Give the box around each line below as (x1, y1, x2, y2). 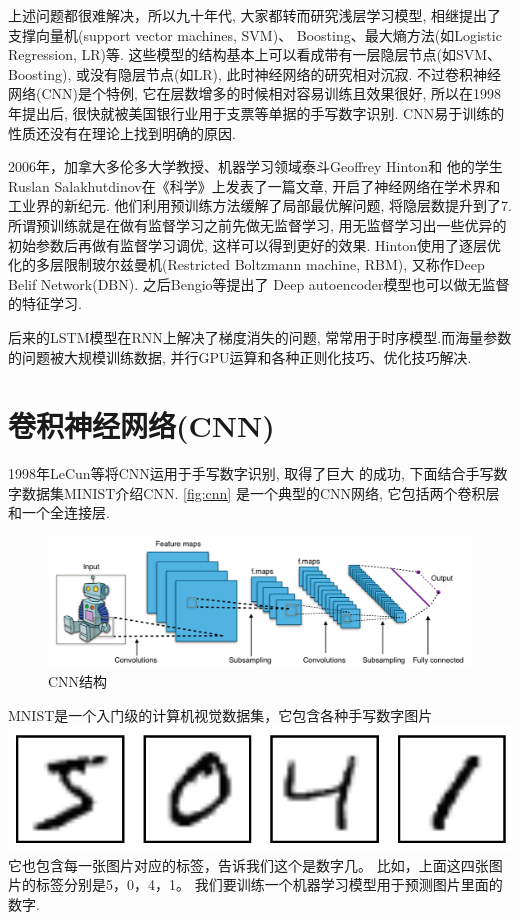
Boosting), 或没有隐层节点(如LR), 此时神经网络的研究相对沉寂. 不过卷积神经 (8, 63, 501, 84)
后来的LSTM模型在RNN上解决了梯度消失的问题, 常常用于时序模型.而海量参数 (8, 326, 512, 347)
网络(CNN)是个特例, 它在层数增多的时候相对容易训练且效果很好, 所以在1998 (8, 83, 502, 104)
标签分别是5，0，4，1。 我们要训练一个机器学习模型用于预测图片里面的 (35, 874, 503, 895)
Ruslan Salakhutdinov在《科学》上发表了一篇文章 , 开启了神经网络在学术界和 (8, 175, 501, 196)
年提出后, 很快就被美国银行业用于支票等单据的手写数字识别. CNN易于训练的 (8, 102, 505, 123)
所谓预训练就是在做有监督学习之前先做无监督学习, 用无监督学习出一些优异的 (8, 214, 507, 235)
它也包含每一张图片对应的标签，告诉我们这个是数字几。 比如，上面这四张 (8, 854, 489, 875)
